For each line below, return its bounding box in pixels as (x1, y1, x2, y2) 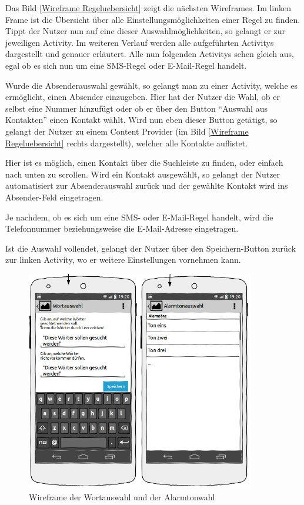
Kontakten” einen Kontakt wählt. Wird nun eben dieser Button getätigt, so (5, 113, 278, 126)
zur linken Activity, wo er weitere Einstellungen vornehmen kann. (5, 253, 241, 266)
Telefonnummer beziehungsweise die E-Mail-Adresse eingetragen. (5, 222, 239, 235)
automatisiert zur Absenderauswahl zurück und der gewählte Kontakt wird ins (5, 179, 288, 192)
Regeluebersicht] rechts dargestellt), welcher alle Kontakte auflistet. (5, 136, 248, 149)
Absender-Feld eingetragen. (5, 190, 103, 203)
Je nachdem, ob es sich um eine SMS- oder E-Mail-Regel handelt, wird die (5, 210, 273, 223)
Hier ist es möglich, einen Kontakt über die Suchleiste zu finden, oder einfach (5, 156, 283, 169)
